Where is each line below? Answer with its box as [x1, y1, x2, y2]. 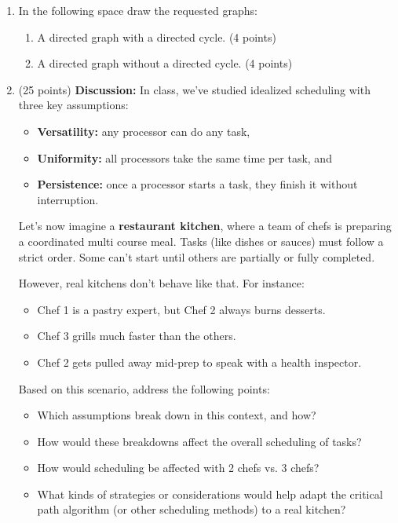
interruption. [37, 191, 99, 207]
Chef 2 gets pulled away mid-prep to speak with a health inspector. [37, 353, 362, 370]
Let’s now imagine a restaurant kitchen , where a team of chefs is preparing [18, 218, 392, 234]
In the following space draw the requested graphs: [18, 2, 257, 18]
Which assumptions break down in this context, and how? [37, 407, 316, 423]
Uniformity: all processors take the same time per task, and [37, 149, 332, 166]
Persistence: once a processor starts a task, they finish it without [37, 176, 358, 192]
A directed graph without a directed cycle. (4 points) [37, 55, 293, 71]
